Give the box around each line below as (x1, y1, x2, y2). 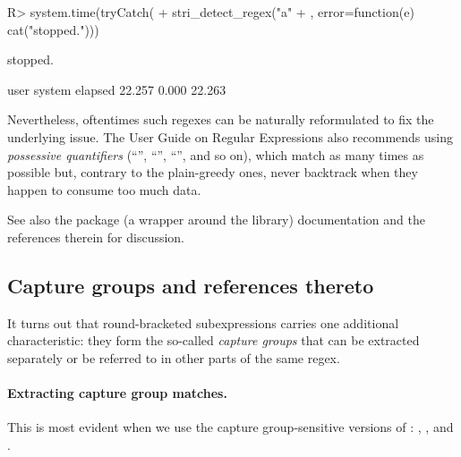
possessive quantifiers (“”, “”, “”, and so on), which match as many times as (7, 145, 424, 164)
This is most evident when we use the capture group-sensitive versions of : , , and (7, 418, 454, 436)
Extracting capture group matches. (7, 384, 227, 402)
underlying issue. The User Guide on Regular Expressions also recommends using (7, 127, 453, 146)
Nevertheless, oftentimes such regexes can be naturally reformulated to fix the (7, 110, 434, 129)
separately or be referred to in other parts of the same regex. (7, 348, 340, 367)
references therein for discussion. (7, 227, 185, 246)
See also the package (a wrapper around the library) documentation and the (7, 210, 425, 229)
